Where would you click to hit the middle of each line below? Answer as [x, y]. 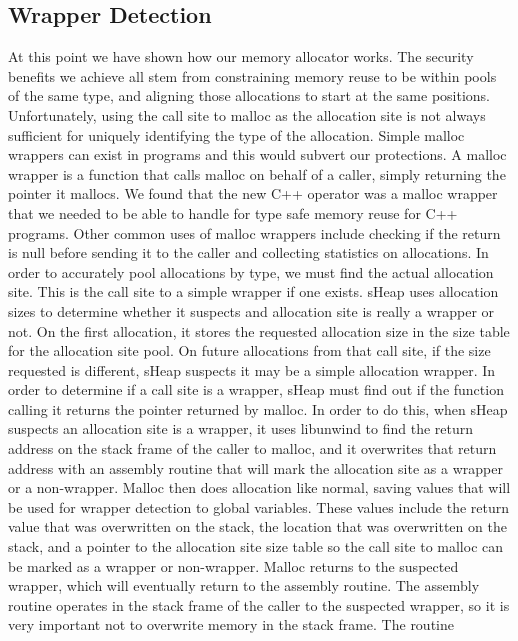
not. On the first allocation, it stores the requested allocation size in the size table [259, 330]
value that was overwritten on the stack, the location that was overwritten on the [257, 526]
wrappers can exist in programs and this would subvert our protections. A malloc [257, 154]
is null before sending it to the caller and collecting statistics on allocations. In [248, 252]
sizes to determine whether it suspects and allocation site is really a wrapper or [251, 310]
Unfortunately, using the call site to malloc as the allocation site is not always [247, 114]
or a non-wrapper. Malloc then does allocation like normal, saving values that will [259, 487]
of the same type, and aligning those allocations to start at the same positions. [249, 95]
